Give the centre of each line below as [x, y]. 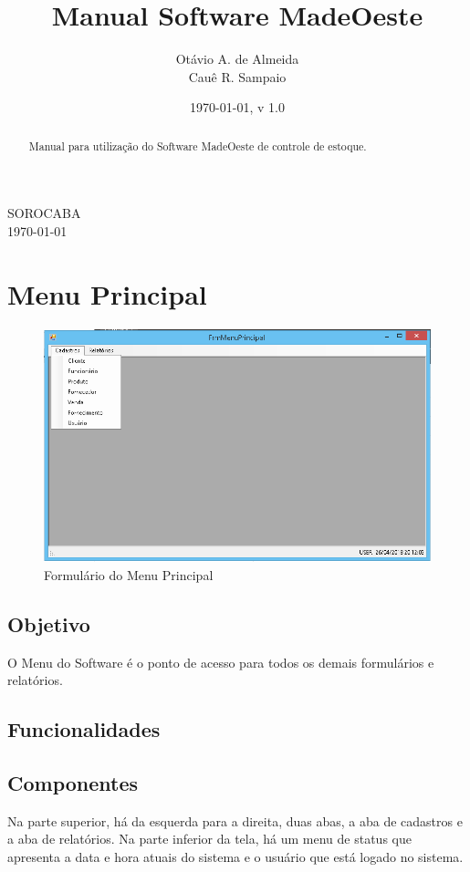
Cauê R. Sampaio [237, 76]
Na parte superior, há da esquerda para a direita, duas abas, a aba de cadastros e [235, 820]
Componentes [73, 782]
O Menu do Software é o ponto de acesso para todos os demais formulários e [221, 662]
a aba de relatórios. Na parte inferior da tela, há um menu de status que [209, 839]
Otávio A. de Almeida [237, 59]
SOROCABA [44, 213]
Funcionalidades [84, 729]
